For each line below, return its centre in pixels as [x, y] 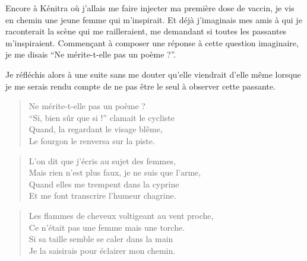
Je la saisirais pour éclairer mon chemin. [102, 250]
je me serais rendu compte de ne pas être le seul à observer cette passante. [140, 86]
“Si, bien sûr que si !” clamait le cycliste [102, 117]
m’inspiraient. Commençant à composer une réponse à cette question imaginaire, [152, 42]
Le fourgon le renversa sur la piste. [92, 140]
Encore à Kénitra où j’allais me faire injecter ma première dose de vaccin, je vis [150, 8]
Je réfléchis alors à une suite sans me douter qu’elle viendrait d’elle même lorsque [153, 74]
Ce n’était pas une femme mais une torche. [107, 227]
